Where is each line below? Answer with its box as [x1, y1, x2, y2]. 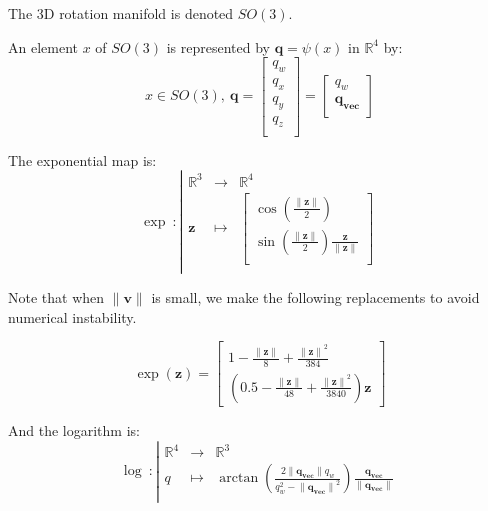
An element [8, 36, 78, 57]
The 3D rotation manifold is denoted [8, 3, 234, 23]
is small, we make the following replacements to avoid [151, 286, 480, 307]
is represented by [166, 36, 270, 57]
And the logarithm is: [8, 419, 140, 440]
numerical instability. [8, 306, 137, 327]
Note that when [8, 286, 105, 307]
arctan [219, 471, 259, 486]
